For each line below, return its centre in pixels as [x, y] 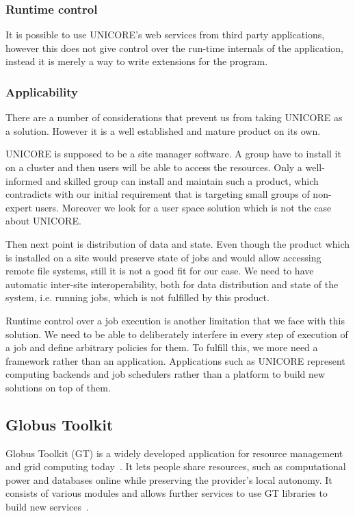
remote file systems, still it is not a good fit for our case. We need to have [160, 271]
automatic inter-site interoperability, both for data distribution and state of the [172, 284]
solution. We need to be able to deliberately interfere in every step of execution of [177, 334]
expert [19, 207]
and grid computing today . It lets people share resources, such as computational [176, 466]
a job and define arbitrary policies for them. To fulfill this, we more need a [162, 347]
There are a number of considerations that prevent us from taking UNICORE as [174, 117]
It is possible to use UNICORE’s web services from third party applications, [165, 35]
